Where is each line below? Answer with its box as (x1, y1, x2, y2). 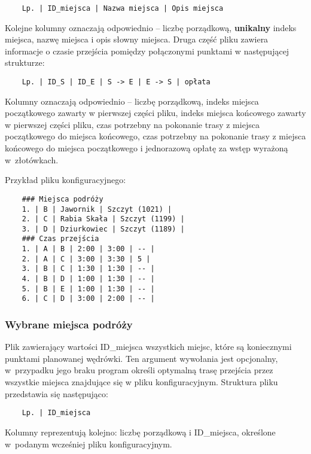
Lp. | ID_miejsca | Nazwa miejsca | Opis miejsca (22, 4, 224, 13)
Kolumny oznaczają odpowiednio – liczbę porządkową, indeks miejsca (5, 95, 259, 107)
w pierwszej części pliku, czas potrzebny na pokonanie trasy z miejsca (5, 118, 260, 130)
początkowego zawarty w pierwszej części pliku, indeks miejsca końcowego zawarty (5, 106, 306, 119)
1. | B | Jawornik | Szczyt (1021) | (22, 205, 172, 214)
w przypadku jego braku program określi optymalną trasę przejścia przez (5, 364, 273, 376)
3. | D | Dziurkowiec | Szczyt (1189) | (22, 224, 185, 233)
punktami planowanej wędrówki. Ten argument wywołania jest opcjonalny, (5, 352, 278, 364)
